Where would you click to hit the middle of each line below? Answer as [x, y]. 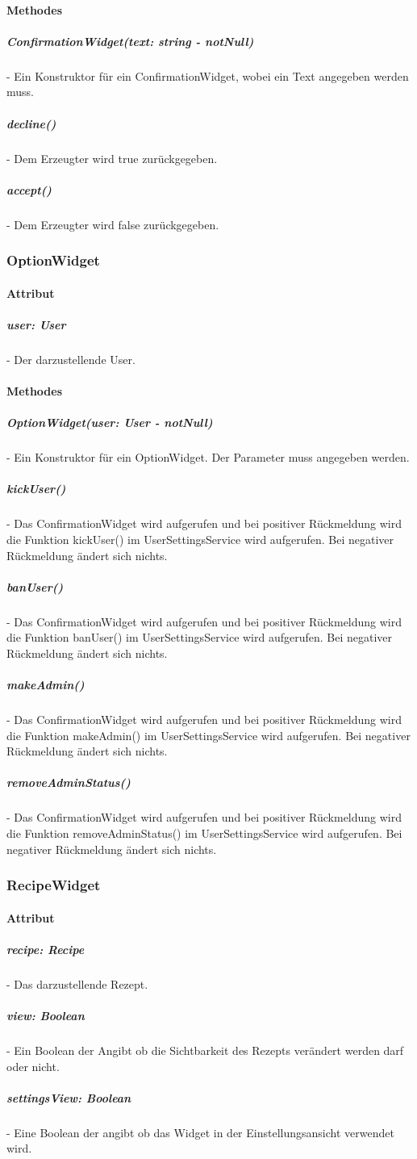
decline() [31, 123]
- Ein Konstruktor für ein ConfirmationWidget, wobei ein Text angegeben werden [208, 75]
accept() [29, 189]
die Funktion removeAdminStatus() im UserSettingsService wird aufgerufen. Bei [204, 833]
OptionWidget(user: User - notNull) [110, 423]
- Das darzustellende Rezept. [77, 983]
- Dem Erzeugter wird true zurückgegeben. [112, 158]
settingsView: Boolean [69, 1097]
